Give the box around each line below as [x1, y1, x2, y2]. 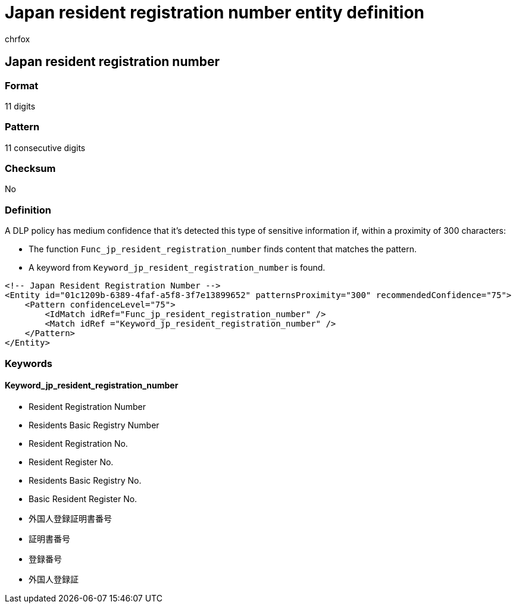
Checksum [5, 162, 56, 175]
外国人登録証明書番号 [29, 513, 112, 524]
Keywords [5, 357, 52, 369]
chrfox [5, 33, 30, 44]
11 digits [5, 101, 36, 111]
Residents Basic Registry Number [29, 419, 160, 430]
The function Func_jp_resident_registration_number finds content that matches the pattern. [29, 244, 417, 255]
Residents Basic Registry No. [29, 475, 142, 485]
